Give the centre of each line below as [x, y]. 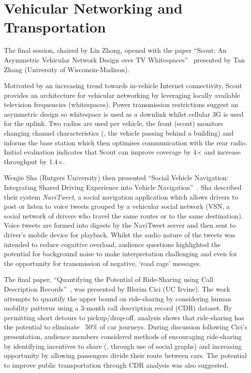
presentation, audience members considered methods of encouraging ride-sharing [123, 336]
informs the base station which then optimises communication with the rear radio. [126, 142]
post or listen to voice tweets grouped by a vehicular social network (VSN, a [117, 206]
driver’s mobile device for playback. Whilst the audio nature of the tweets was [120, 234]
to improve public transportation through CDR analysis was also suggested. [116, 365]
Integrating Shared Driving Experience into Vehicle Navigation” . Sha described [123, 187]
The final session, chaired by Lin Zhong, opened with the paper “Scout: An [115, 50]
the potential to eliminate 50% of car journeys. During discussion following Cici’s [126, 327]
